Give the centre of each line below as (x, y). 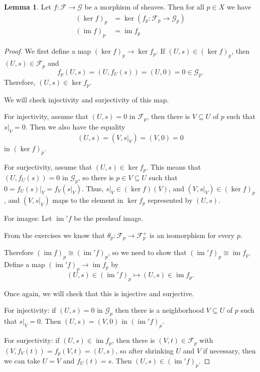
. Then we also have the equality (75, 126)
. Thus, (93, 188)
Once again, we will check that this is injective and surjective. (99, 293)
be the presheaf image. (109, 218)
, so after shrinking (145, 350)
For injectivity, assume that (46, 116)
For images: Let (28, 218)
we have (239, 7)
